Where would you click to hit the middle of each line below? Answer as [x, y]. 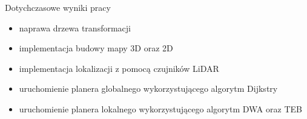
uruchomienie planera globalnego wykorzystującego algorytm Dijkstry [148, 88]
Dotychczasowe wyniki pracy [58, 7]
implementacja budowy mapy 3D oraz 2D [96, 48]
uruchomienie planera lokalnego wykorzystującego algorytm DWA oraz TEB [160, 108]
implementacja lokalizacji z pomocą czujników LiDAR [119, 68]
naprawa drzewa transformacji [75, 27]
